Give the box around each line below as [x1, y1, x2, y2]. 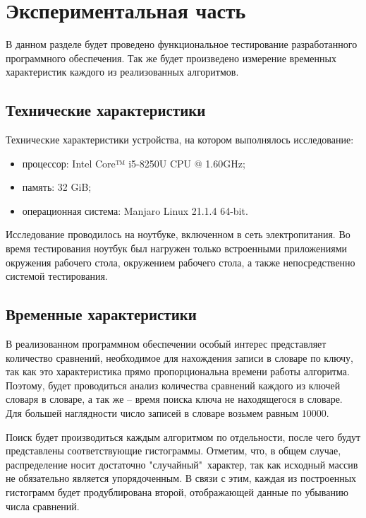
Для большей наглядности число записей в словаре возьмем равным [6, 406, 298, 420]
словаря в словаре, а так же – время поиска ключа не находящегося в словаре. [6, 392, 343, 406]
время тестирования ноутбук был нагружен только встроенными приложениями [6, 241, 348, 256]
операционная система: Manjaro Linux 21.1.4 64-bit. [22, 203, 248, 218]
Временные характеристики [6, 303, 197, 325]
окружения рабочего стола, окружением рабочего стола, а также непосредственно [6, 254, 355, 269]
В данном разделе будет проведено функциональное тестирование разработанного [6, 37, 358, 52]
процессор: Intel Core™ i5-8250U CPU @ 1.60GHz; [22, 155, 245, 170]
